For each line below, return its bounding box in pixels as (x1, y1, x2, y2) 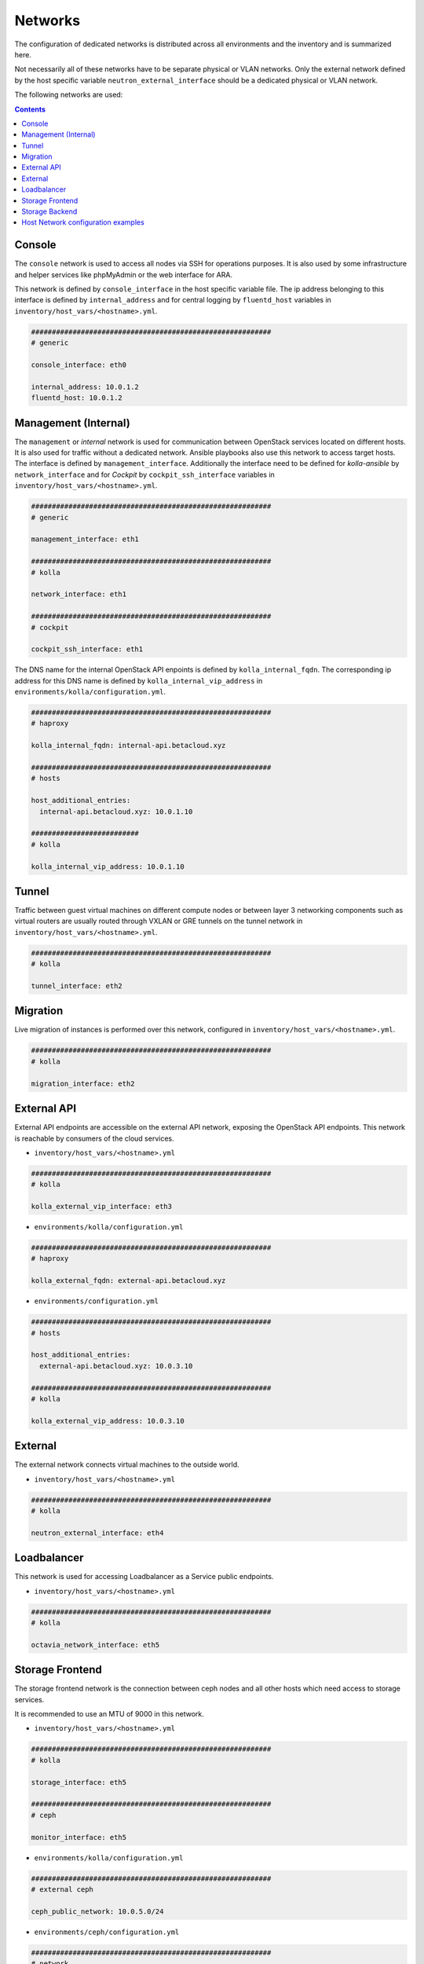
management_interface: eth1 (31, 535, 139, 544)
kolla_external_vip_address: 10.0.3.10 (31, 1416, 185, 1425)
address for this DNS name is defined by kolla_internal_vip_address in (14, 676, 263, 685)
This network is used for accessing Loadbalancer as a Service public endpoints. (14, 1572, 274, 1581)
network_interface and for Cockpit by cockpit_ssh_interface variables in (14, 470, 275, 479)
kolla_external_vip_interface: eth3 (31, 1202, 173, 1211)
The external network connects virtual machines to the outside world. (14, 1460, 239, 1469)
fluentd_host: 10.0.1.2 (31, 394, 123, 402)
